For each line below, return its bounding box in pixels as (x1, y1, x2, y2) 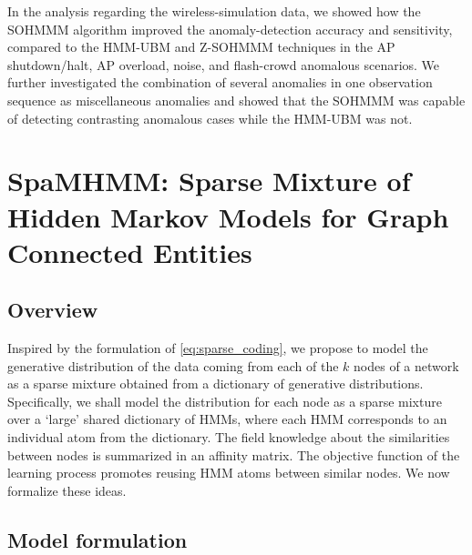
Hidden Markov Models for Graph (7, 197, 449, 235)
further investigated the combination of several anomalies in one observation (7, 73, 433, 92)
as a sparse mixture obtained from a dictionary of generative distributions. (7, 374, 424, 393)
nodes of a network (354, 356, 459, 375)
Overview (7, 296, 98, 324)
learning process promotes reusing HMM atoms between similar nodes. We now (7, 463, 450, 482)
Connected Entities (7, 233, 252, 270)
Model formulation (7, 525, 188, 553)
